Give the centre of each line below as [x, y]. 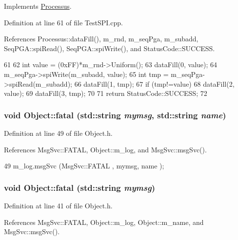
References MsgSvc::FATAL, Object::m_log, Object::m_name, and [104, 222]
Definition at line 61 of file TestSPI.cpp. [63, 22]
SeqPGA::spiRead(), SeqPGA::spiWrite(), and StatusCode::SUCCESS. [109, 48]
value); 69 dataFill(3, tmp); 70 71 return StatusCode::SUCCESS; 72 [106, 93]
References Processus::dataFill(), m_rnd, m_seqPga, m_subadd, [101, 39]
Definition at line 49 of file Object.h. [58, 133]
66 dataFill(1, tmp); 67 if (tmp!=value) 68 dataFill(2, [154, 83]
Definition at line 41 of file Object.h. [58, 205]
